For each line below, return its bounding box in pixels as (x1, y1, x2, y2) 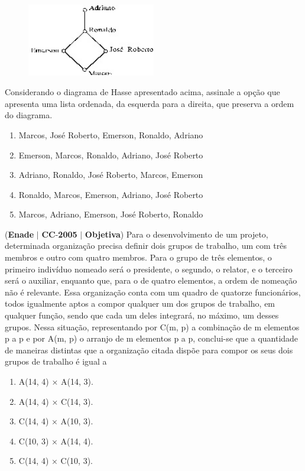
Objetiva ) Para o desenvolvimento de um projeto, (85, 228, 268, 240)
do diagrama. (5, 109, 53, 121)
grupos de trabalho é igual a (5, 355, 107, 368)
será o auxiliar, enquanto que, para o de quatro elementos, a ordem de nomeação (5, 274, 297, 287)
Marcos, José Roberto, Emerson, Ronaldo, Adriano (18, 128, 203, 141)
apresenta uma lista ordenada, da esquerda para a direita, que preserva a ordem (5, 97, 294, 109)
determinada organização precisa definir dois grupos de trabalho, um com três (5, 239, 287, 252)
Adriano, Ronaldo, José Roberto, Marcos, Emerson (18, 168, 203, 181)
